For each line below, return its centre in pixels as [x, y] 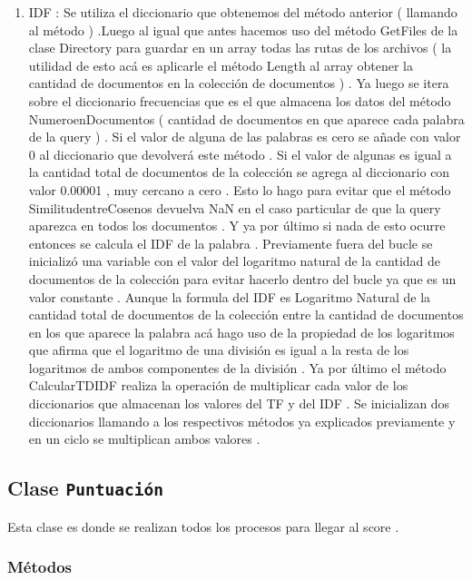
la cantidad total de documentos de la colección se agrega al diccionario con [239, 172]
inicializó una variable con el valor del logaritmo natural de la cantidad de [235, 261]
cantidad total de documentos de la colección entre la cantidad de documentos [246, 315]
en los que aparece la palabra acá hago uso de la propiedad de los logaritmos [241, 332]
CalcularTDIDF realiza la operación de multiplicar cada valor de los [218, 385]
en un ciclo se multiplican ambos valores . [144, 439]
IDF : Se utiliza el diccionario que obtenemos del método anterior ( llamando [243, 12]
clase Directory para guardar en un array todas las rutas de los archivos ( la [240, 48]
